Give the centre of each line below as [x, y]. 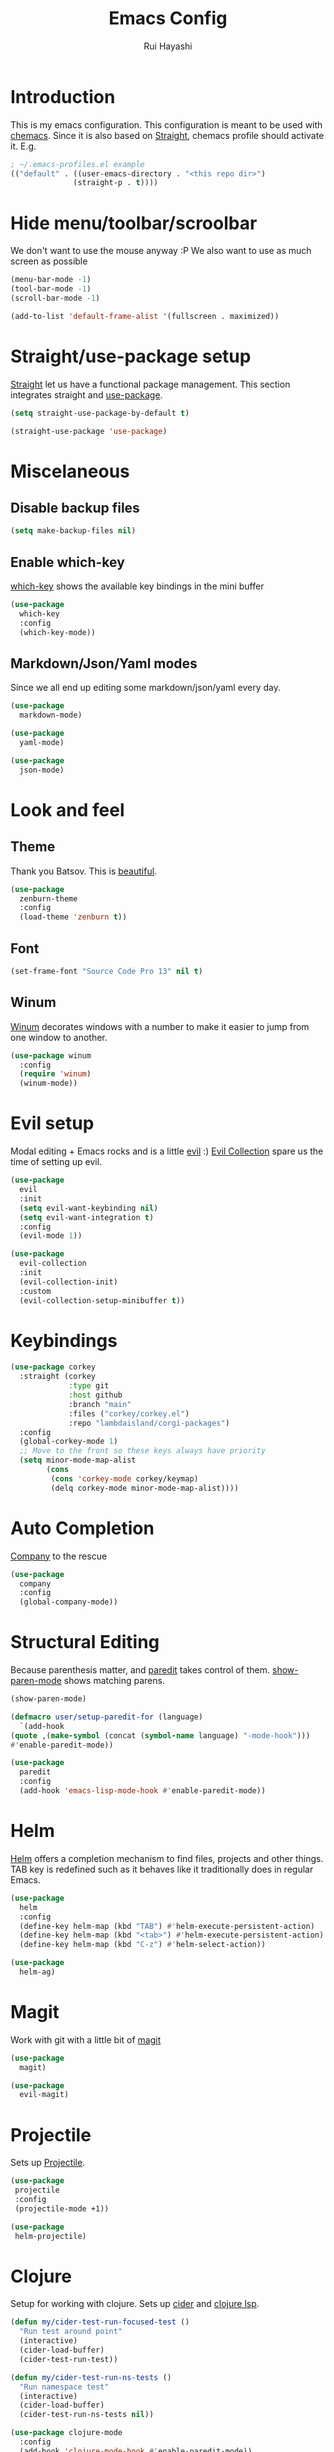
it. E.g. [23, 146]
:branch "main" [100, 1404]
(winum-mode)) [48, 1083]
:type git [89, 1386]
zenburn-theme [48, 898]
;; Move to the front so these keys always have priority [143, 1451]
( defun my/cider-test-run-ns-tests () [91, 2377]
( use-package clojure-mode [66, 2433]
